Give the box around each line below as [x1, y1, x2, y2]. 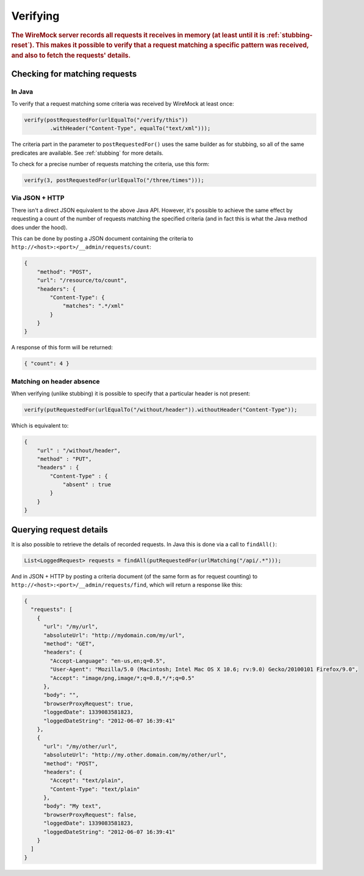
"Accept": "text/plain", [49, 777, 124, 784]
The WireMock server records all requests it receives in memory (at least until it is [11, 31, 265, 39]
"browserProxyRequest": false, [43, 811, 137, 818]
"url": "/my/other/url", [43, 743, 118, 750]
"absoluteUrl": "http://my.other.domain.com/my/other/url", [43, 751, 227, 759]
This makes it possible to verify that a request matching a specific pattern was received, [35, 41, 309, 49]
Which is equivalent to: [11, 422, 69, 429]
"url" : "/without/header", [37, 447, 121, 454]
